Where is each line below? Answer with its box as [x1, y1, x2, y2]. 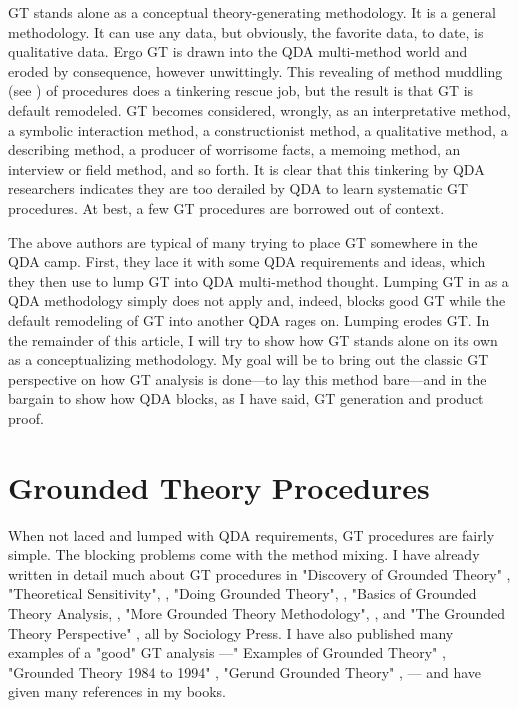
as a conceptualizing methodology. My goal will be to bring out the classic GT [8, 349, 489, 370]
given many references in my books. [8, 681, 226, 702]
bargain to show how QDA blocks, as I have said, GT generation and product [8, 388, 484, 409]
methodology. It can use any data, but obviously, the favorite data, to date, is [8, 21, 484, 42]
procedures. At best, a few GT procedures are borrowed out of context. [8, 197, 445, 218]
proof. [8, 407, 44, 428]
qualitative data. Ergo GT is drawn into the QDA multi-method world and [8, 41, 468, 62]
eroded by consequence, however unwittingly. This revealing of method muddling [8, 60, 503, 81]
